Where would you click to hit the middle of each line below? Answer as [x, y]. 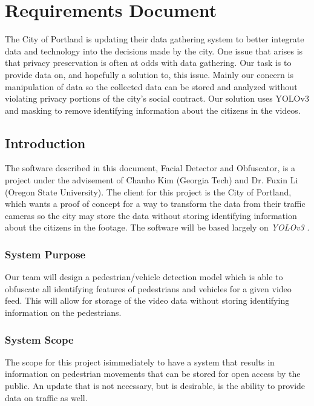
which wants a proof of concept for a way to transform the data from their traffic [155, 204]
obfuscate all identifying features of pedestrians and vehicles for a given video [148, 288]
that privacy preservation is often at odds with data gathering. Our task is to [148, 63]
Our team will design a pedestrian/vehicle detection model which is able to [144, 277]
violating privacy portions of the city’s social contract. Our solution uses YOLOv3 [157, 98]
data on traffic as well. [46, 397]
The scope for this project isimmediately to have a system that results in [140, 362]
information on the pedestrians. [63, 313]
